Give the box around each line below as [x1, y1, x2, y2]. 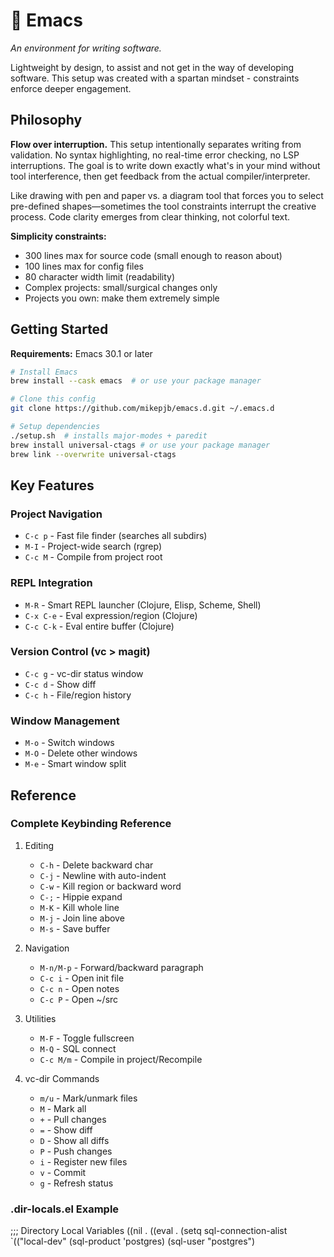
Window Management [10, 714, 120, 728]
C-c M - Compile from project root [24, 551, 163, 563]
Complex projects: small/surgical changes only [24, 281, 218, 293]
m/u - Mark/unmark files [39, 1092, 138, 1104]
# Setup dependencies [10, 422, 101, 432]
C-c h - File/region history [24, 689, 132, 701]
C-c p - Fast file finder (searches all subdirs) [24, 530, 208, 542]
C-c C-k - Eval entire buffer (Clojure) [24, 620, 175, 632]
